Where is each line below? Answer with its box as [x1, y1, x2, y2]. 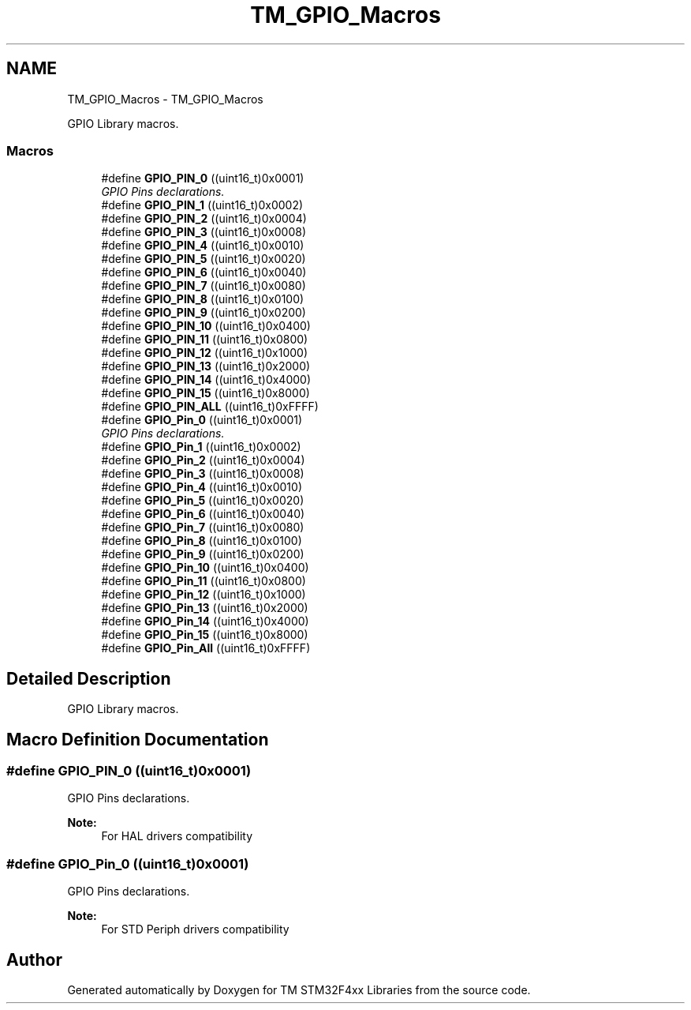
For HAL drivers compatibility [101, 829, 253, 843]
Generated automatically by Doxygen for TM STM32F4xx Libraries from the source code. [67, 983, 531, 997]
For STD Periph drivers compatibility [101, 922, 289, 937]
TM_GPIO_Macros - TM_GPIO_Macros [67, 92, 263, 106]
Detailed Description [6, 668, 171, 689]
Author [6, 949, 62, 970]
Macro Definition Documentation [6, 729, 269, 749]
